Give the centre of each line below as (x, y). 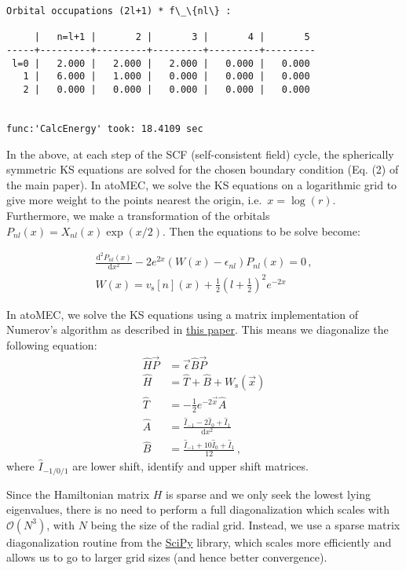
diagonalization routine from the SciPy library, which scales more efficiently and (199, 542)
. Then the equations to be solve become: (262, 231)
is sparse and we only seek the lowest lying (268, 494)
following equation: (52, 344)
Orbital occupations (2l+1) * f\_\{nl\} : (119, 11)
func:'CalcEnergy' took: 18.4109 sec (105, 128)
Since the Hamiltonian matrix (78, 494)
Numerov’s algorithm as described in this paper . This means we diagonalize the (198, 329)
